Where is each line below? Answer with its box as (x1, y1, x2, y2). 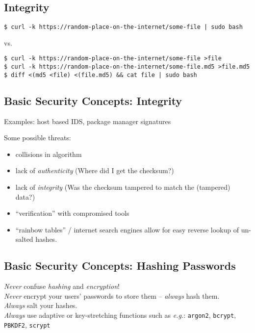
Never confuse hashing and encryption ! (4, 281, 120, 291)
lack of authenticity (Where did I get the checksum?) (15, 165, 174, 176)
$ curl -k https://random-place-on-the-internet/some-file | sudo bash (4, 24, 243, 31)
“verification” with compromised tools (15, 208, 129, 218)
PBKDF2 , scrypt (4, 319, 51, 330)
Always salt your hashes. (4, 300, 77, 310)
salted (15, 234, 33, 244)
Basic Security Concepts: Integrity (4, 93, 182, 108)
